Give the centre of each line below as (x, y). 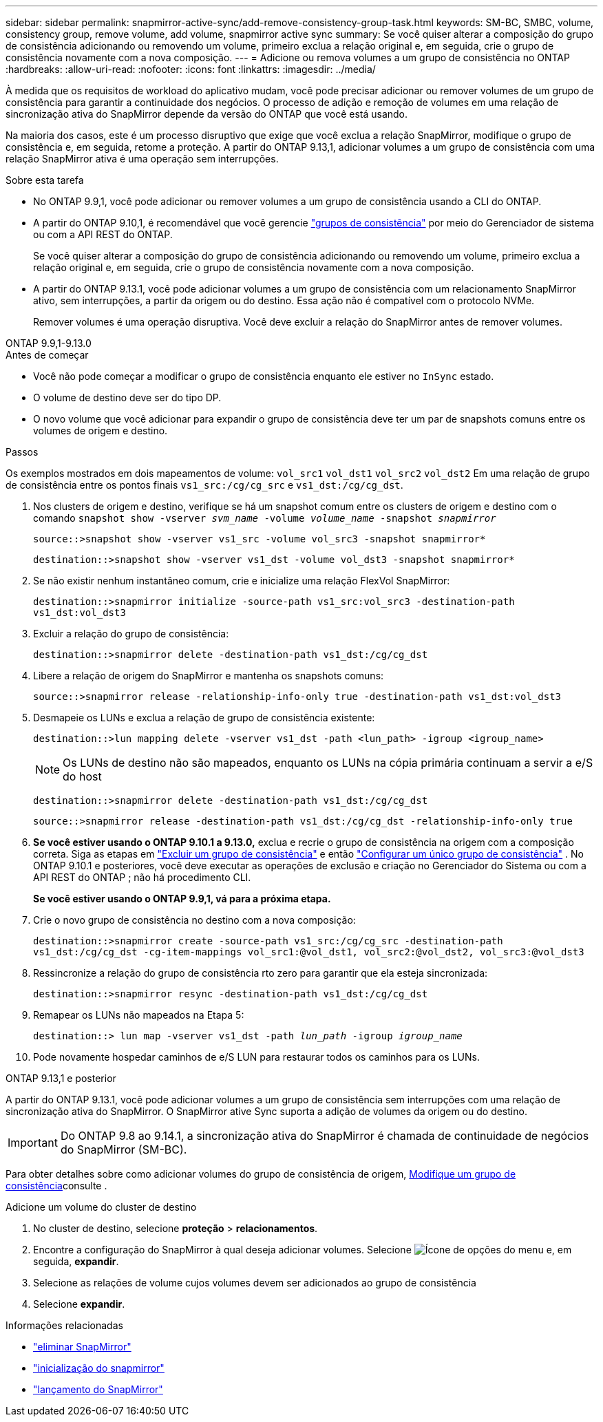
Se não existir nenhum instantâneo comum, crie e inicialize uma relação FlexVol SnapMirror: (242, 581)
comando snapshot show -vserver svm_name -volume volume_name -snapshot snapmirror (265, 518)
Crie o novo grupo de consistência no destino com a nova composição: (194, 920)
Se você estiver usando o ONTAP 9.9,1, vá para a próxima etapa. (182, 899)
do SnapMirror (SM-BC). (124, 1149)
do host (82, 776)
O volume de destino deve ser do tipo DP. (127, 397)
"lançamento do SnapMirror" (98, 1389)
